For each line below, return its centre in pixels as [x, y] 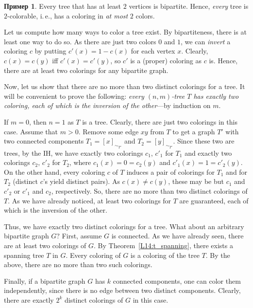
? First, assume [79, 236]
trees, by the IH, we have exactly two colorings [74, 153]
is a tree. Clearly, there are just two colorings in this [160, 121]
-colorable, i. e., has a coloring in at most [68, 15]
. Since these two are [204, 141]
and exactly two [208, 153]
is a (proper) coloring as [166, 60]
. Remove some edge [109, 131]
